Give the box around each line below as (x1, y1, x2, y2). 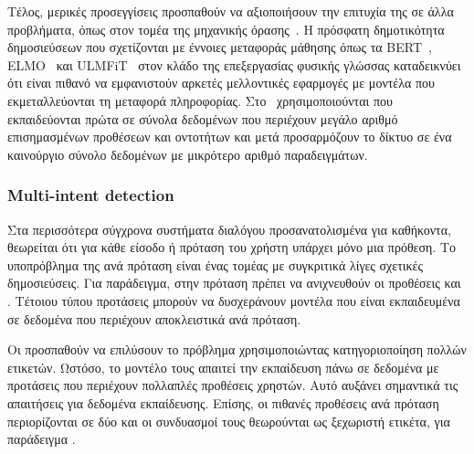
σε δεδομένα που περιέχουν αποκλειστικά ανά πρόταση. (7, 309, 301, 328)
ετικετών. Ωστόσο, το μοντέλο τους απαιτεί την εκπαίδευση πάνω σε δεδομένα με (7, 357, 439, 376)
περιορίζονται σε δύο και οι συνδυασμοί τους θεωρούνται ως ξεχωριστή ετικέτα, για (7, 411, 450, 430)
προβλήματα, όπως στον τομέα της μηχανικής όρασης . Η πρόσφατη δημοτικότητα (7, 19, 445, 38)
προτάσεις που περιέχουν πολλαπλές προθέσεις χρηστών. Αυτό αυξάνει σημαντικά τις (7, 375, 458, 395)
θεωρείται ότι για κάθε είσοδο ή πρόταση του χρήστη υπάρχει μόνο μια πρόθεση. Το (7, 238, 456, 257)
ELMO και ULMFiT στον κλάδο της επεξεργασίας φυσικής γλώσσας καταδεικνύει (7, 55, 461, 74)
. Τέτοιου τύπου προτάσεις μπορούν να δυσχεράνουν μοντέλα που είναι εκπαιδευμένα (7, 290, 460, 310)
